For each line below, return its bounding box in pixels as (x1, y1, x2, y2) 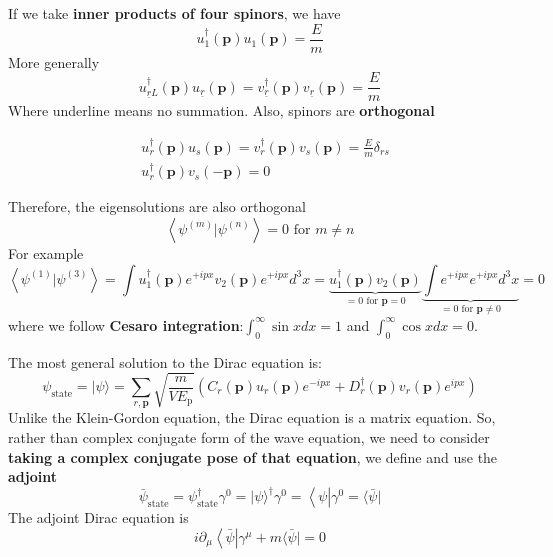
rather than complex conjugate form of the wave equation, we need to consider (8, 426, 490, 447)
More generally (8, 51, 100, 72)
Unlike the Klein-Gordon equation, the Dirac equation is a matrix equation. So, (8, 407, 496, 428)
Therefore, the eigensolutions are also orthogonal (8, 196, 306, 217)
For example (8, 242, 84, 263)
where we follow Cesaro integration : (8, 314, 244, 335)
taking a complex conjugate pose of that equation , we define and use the (8, 446, 498, 467)
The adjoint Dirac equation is (8, 507, 189, 528)
